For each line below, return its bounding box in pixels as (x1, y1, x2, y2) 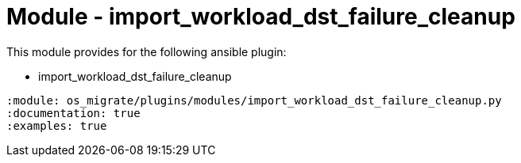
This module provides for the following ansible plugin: (6, 44, 287, 59)
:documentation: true (6, 106, 141, 119)
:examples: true (6, 119, 107, 132)
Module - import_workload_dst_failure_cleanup (6, 3, 515, 30)
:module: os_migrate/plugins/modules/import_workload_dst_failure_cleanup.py (6, 93, 502, 107)
